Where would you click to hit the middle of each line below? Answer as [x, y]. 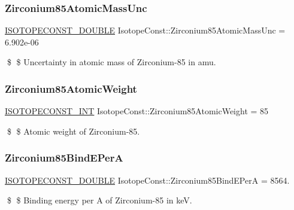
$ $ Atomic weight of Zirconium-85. [73, 131]
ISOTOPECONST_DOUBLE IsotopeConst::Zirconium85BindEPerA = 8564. [147, 180]
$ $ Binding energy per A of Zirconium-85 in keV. [99, 200]
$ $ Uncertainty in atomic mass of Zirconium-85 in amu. [111, 62]
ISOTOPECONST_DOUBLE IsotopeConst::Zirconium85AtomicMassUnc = [145, 30]
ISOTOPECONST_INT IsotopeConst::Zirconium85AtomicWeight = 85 [137, 111]
